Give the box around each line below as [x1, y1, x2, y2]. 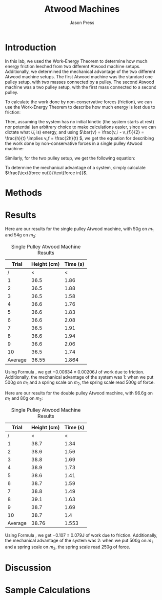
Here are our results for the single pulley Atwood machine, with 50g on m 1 [5, 226, 154, 233]
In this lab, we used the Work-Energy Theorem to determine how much [5, 58, 148, 64]
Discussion [5, 562, 51, 573]
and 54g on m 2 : [5, 232, 37, 239]
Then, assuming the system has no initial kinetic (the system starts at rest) [5, 118, 155, 124]
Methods [5, 187, 42, 198]
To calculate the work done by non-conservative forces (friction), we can [5, 99, 152, 105]
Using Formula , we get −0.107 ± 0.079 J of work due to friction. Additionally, [5, 532, 158, 538]
